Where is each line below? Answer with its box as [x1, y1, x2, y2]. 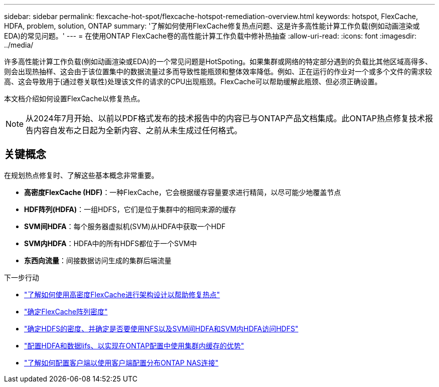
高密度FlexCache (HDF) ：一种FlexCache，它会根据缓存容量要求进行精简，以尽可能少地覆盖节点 [24, 187, 341, 197]
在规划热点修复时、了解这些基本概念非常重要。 [4, 170, 158, 179]
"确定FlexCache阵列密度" [24, 307, 108, 316]
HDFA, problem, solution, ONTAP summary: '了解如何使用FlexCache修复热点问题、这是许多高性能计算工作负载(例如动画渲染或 [4, 22, 420, 30]
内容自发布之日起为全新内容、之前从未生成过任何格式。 [34, 125, 243, 135]
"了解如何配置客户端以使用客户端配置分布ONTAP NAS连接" [24, 358, 218, 367]
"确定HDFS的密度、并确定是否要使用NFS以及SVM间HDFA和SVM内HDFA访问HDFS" [24, 324, 299, 333]
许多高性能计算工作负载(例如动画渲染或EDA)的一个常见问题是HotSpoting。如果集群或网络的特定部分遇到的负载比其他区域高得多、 [4, 57, 432, 66]
